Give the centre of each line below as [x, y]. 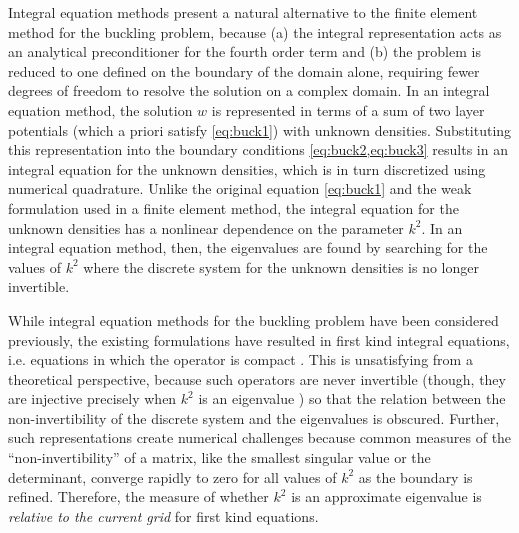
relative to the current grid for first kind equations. [163, 515]
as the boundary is [415, 476]
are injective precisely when [92, 398]
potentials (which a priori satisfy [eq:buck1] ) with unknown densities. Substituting [260, 129]
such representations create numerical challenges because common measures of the [260, 437]
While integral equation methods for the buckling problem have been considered [253, 319]
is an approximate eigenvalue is [386, 496]
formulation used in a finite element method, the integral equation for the [233, 207]
